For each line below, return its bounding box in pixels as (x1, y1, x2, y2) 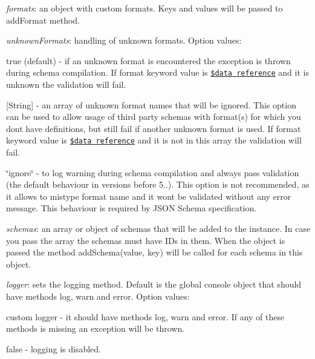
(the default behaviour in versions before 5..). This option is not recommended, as (6, 178, 310, 191)
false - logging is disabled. (6, 342, 101, 355)
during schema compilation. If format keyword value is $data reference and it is (6, 66, 309, 79)
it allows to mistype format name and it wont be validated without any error (6, 189, 291, 202)
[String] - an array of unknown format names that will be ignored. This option (6, 98, 296, 111)
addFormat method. (6, 13, 80, 26)
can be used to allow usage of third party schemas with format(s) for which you (6, 110, 301, 123)
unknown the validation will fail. (6, 78, 126, 91)
